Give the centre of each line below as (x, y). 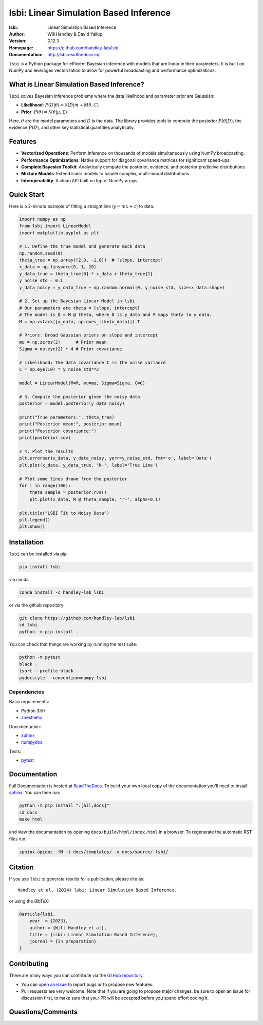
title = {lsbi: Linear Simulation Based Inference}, (94, 934)
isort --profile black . (49, 671)
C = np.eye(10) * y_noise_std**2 (59, 369)
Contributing (29, 964)
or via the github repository (36, 605)
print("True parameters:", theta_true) (67, 417)
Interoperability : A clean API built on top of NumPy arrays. (80, 180)
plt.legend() (35, 520)
